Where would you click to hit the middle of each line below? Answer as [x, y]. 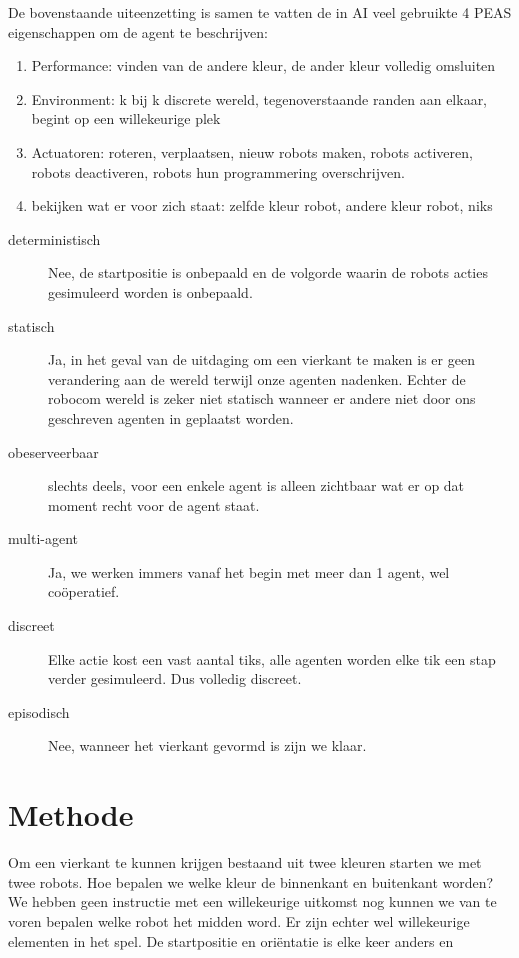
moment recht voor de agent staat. [154, 504]
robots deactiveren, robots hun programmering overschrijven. [218, 171]
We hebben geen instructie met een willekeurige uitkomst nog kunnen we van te [252, 901]
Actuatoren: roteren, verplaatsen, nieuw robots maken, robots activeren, [252, 151]
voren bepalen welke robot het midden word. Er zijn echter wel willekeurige [239, 920]
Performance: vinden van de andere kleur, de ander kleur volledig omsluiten [263, 65]
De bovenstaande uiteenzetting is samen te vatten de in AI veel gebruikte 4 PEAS [260, 12]
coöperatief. [84, 591]
